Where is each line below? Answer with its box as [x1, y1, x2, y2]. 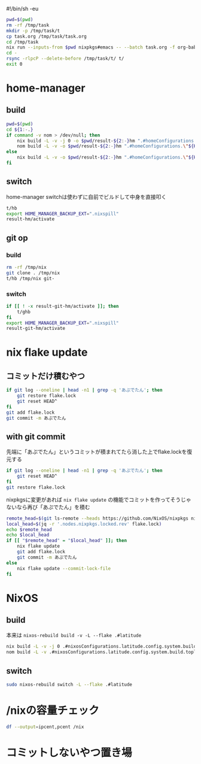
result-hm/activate [6, 216, 55, 222]
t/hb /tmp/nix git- [6, 275, 55, 281]
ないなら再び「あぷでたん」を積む [6, 503, 90, 511]
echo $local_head [6, 532, 50, 538]
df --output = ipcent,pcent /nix [6, 724, 84, 730]
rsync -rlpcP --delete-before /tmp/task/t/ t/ [6, 56, 124, 62]
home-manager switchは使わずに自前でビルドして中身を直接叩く [6, 193, 167, 200]
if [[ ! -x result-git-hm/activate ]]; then [6, 303, 119, 309]
